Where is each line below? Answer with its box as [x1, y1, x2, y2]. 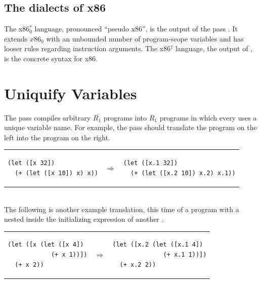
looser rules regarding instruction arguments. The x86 [4, 43, 171, 54]
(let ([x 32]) [8, 159, 55, 167]
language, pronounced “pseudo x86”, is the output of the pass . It [34, 23, 238, 34]
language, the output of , [175, 43, 253, 54]
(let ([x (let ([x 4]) [8, 241, 84, 249]
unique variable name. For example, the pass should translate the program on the [4, 122, 257, 133]
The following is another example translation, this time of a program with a [4, 204, 239, 214]
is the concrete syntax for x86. [4, 53, 98, 63]
